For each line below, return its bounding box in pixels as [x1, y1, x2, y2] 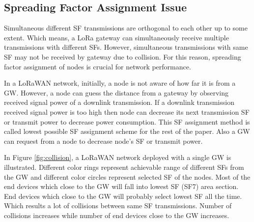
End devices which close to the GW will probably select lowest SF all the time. [4, 190, 242, 201]
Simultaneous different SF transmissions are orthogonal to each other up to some [4, 23, 248, 33]
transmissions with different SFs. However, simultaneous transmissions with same [4, 42, 248, 52]
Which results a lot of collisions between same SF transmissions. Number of [4, 200, 232, 211]
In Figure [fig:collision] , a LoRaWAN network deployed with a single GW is [4, 152, 231, 162]
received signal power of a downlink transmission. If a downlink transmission [4, 97, 234, 107]
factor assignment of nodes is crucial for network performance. [4, 61, 191, 71]
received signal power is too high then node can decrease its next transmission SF [4, 106, 250, 117]
